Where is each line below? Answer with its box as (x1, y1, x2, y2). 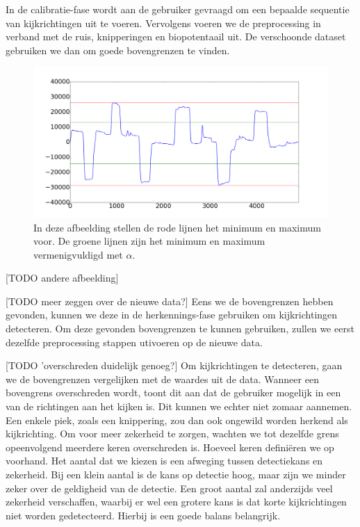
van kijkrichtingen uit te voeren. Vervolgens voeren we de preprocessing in (6, 15, 321, 30)
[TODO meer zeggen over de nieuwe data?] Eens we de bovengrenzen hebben (6, 293, 334, 308)
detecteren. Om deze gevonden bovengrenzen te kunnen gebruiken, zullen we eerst (6, 321, 354, 336)
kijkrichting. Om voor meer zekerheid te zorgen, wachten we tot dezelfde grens (6, 426, 339, 441)
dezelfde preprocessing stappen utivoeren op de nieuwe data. (6, 334, 263, 349)
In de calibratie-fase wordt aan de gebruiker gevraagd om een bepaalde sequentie (6, 2, 350, 16)
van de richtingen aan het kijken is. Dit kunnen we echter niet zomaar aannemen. (6, 399, 352, 414)
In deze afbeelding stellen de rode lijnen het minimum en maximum (33, 220, 321, 234)
